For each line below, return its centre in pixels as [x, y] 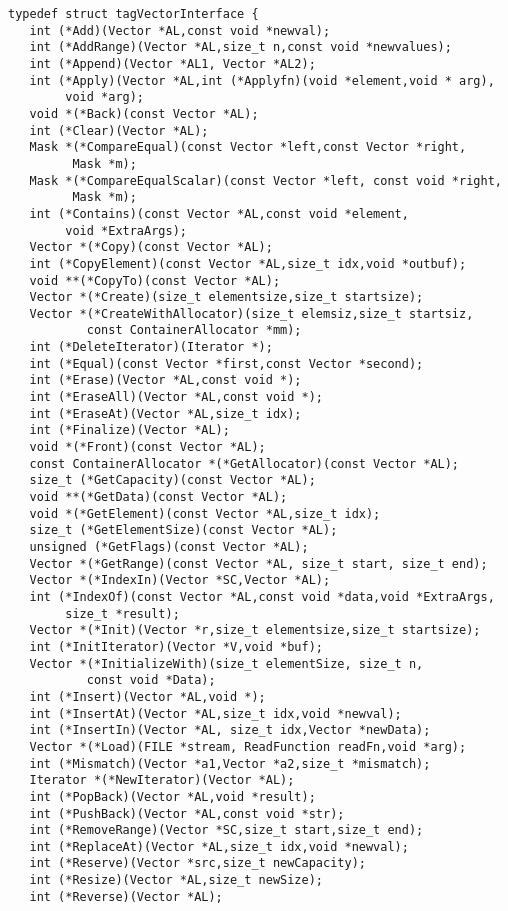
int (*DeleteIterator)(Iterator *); [151, 347]
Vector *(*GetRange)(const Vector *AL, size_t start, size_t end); [258, 563]
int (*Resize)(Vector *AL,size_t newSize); [176, 880]
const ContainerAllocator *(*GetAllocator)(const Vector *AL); [244, 463]
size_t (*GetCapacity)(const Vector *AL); [172, 480]
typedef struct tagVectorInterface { [133, 14]
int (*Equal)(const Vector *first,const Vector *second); [226, 363]
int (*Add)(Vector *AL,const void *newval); [180, 30]
